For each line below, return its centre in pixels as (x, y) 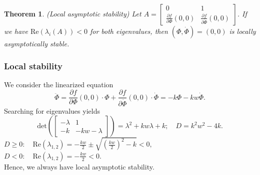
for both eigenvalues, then (129, 31)
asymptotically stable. (37, 43)
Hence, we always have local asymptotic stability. (79, 166)
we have (16, 31)
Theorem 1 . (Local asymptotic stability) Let (73, 13)
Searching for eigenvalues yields (52, 110)
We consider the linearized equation (59, 84)
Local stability (33, 66)
